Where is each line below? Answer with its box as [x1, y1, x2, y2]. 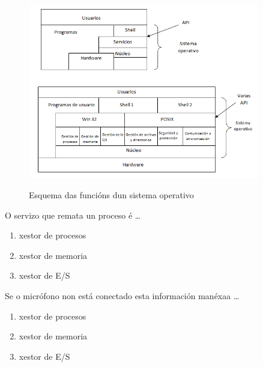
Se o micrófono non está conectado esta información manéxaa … [5, 289, 240, 302]
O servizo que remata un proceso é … [5, 208, 141, 221]
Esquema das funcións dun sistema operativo [29, 188, 194, 201]
